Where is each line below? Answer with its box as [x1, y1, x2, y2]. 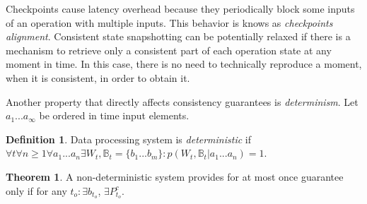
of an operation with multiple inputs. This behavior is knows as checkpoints [6, 15, 333, 30]
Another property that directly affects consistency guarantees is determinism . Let [6, 94, 359, 109]
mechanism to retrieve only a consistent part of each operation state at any [6, 42, 332, 57]
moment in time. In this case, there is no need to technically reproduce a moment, [6, 56, 362, 71]
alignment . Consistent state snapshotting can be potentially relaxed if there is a [6, 29, 351, 44]
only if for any [6, 183, 67, 198]
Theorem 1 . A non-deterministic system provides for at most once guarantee [6, 169, 344, 184]
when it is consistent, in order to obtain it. [6, 70, 190, 85]
